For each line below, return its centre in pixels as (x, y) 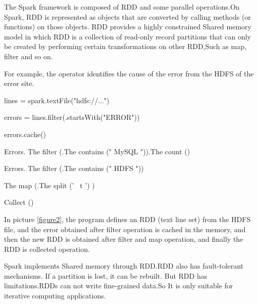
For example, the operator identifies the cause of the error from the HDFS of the (129, 73)
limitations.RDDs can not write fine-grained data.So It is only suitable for (119, 286)
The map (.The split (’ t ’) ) (49, 185)
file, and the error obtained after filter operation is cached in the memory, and (125, 229)
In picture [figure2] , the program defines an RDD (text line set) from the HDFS (127, 219)
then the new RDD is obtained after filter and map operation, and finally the (124, 239)
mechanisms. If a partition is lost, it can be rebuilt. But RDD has (106, 275)
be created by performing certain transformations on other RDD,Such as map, (125, 46)
